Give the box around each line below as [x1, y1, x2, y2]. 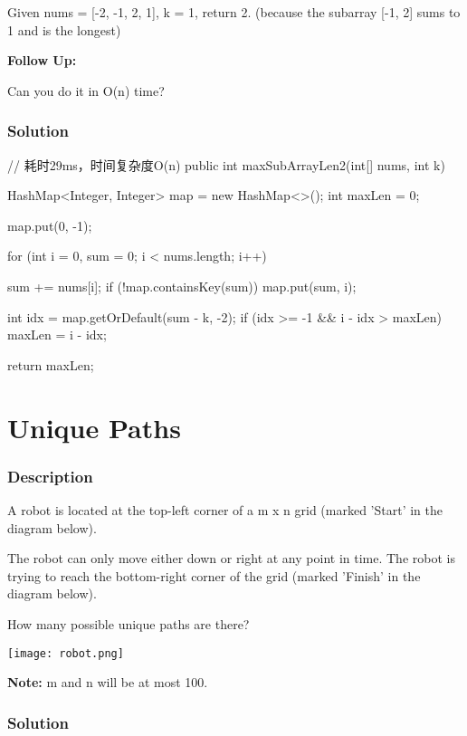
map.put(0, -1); [7, 215, 92, 234]
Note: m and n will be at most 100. [7, 673, 208, 692]
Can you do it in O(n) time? [7, 81, 165, 100]
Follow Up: [7, 51, 77, 70]
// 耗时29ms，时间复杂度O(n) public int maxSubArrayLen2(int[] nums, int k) [7, 155, 445, 174]
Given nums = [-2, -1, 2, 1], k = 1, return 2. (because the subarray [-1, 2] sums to [7, 3, 461, 21]
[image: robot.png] [7, 646, 124, 660]
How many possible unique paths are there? [7, 614, 250, 633]
